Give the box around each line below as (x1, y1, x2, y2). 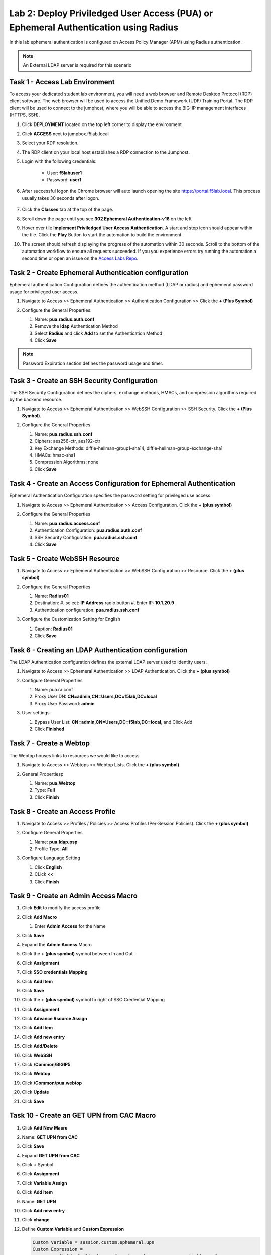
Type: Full (34, 787, 55, 793)
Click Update (22, 1089, 49, 1095)
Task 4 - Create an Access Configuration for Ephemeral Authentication (9, 479, 236, 488)
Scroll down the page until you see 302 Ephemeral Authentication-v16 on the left (22, 216, 192, 222)
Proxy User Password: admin (34, 700, 95, 706)
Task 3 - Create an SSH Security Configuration (9, 376, 158, 385)
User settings (22, 710, 50, 716)
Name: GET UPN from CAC (22, 1134, 78, 1140)
